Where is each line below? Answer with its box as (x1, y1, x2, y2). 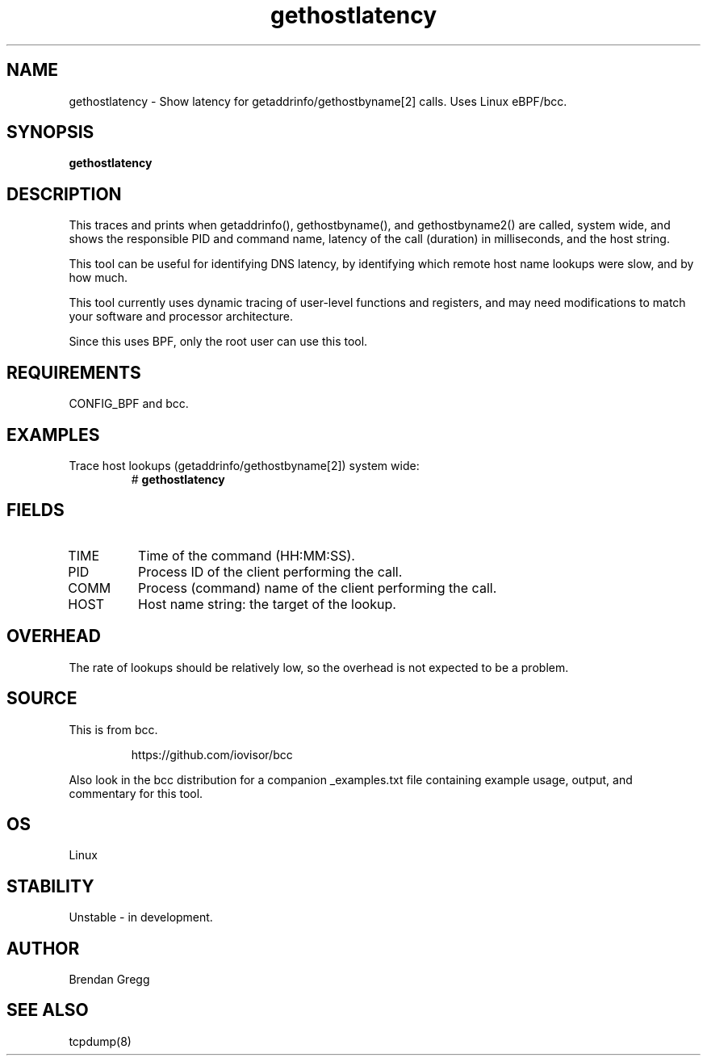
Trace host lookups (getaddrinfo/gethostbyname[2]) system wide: (69, 458, 420, 472)
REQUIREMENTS (6, 362, 141, 383)
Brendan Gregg (69, 972, 150, 987)
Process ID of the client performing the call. (138, 563, 403, 580)
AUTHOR (6, 938, 80, 959)
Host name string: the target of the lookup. (138, 595, 396, 612)
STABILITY (6, 875, 94, 896)
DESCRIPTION (6, 183, 122, 204)
